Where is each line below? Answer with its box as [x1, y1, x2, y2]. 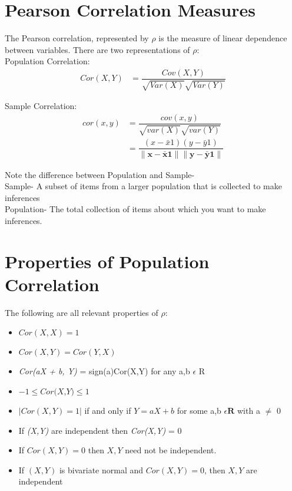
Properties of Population [5, 249, 210, 273]
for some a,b [177, 404, 221, 417]
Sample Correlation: [5, 100, 77, 112]
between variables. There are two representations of [5, 43, 190, 55]
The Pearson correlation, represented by [5, 32, 149, 44]
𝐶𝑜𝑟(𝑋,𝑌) [40, 388, 74, 397]
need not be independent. [125, 444, 217, 456]
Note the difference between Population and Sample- [5, 168, 195, 180]
